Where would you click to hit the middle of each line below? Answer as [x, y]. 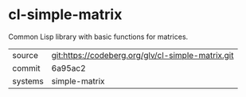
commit [26, 68]
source [25, 55]
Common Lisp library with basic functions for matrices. [98, 37]
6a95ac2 [68, 68]
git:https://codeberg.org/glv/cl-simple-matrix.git [143, 55]
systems [28, 81]
